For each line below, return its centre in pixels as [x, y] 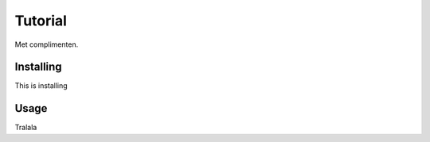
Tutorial [41, 21]
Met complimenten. [47, 44]
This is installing [41, 86]
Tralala [26, 128]
